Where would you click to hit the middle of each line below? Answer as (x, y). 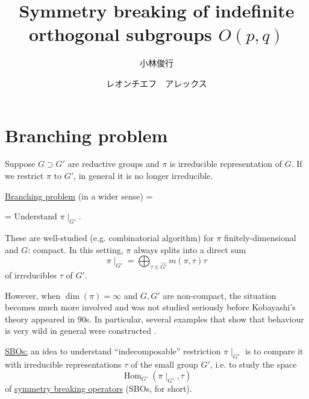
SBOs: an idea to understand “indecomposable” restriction (113, 350)
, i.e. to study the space (253, 364)
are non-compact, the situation (220, 295)
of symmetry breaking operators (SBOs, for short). (98, 388)
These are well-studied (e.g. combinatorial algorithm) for (109, 238)
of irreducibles (31, 275)
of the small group (164, 364)
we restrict (24, 176)
